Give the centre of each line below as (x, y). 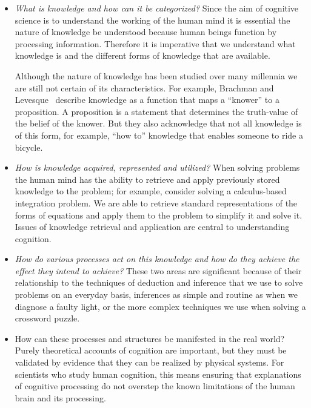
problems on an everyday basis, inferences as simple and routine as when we (156, 294)
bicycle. (29, 147)
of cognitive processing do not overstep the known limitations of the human (155, 386)
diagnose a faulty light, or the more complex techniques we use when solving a (160, 306)
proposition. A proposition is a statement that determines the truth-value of (156, 111)
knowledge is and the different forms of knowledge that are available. (142, 55)
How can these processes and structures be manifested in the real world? (150, 338)
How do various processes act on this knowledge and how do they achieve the (157, 259)
